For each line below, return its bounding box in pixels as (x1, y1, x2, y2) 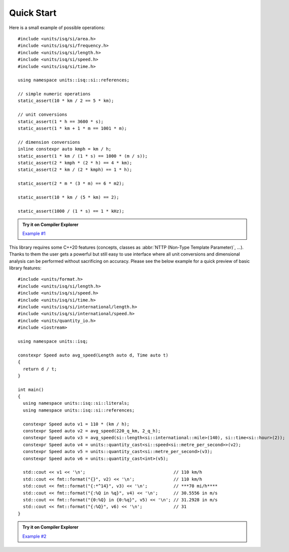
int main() (18, 387, 44, 392)
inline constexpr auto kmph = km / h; (18, 146, 112, 152)
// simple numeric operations (18, 91, 91, 97)
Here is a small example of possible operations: (9, 25, 105, 31)
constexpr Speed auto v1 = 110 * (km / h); (23, 421, 130, 427)
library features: (9, 265, 42, 271)
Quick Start (9, 7, 57, 18)
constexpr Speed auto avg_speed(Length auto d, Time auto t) (18, 352, 168, 358)
